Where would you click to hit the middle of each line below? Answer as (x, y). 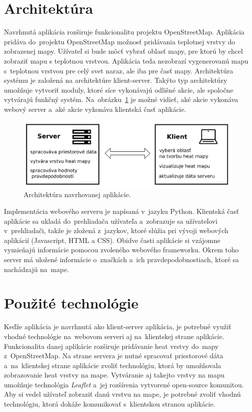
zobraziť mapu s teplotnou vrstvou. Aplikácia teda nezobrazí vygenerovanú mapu (126, 60)
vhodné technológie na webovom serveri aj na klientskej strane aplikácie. (114, 336)
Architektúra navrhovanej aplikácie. (77, 194)
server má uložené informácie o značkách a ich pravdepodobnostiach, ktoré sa (122, 259)
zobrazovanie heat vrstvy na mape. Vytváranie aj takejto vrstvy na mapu (114, 375)
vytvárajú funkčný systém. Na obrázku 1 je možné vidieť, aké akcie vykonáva (121, 99)
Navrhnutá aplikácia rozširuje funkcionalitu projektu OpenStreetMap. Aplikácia (124, 32)
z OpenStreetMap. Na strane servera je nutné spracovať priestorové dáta (114, 356)
